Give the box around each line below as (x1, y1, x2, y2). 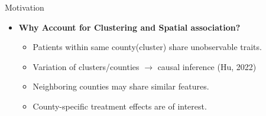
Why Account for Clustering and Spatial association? (18, 21, 241, 33)
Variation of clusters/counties (33, 60, 140, 72)
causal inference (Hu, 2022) (157, 60, 257, 72)
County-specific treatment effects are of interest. (33, 100, 207, 112)
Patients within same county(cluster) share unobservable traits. (33, 41, 262, 53)
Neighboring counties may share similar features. (33, 80, 209, 92)
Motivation (5, 1, 44, 13)
